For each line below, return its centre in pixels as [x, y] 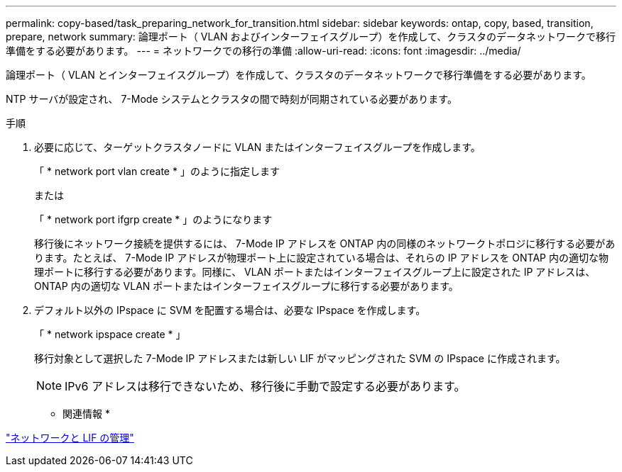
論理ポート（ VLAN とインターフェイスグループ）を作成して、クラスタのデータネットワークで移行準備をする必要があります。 [299, 75]
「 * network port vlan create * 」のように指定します [157, 171]
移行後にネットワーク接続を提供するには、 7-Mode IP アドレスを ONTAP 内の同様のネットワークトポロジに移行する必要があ [325, 243]
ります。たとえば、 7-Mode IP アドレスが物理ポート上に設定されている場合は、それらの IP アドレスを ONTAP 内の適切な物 [321, 258]
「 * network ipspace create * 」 [110, 334]
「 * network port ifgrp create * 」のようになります [153, 219]
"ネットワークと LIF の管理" [70, 438]
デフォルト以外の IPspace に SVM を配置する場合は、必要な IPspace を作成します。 [230, 310]
